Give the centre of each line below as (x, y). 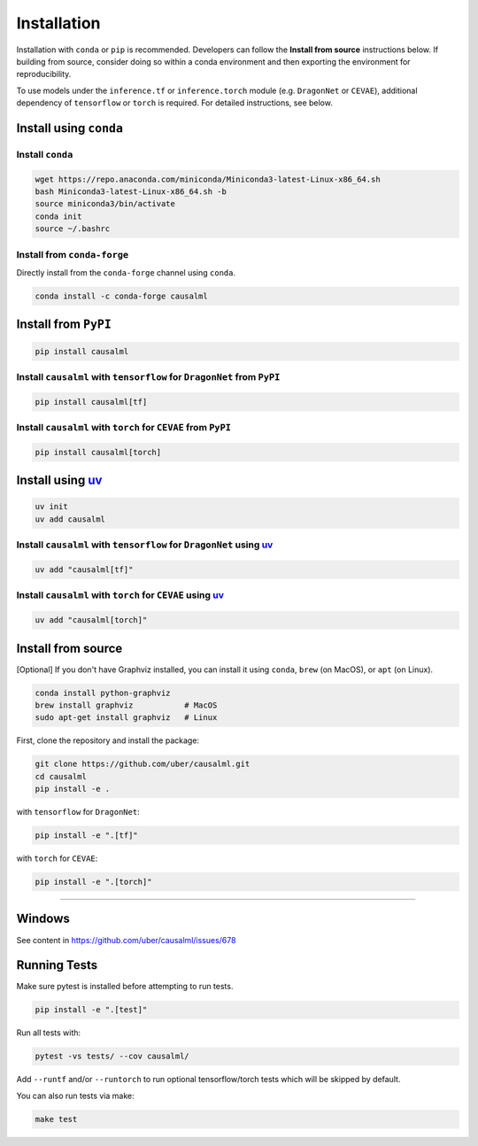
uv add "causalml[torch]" (91, 620)
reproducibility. (44, 74)
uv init (51, 507)
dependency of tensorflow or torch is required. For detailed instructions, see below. (175, 103)
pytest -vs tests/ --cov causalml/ (112, 1057)
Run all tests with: (49, 1033)
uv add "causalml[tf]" (84, 569)
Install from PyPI (64, 325)
